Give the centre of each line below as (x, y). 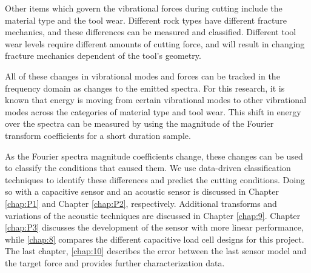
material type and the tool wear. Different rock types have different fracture (146, 20)
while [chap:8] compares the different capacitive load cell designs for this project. (155, 239)
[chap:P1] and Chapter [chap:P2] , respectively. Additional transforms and (141, 203)
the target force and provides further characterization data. (115, 262)
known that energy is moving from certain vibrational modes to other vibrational (156, 100)
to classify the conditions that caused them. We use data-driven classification (148, 168)
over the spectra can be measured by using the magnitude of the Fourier (139, 123)
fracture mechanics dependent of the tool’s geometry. (103, 56)
